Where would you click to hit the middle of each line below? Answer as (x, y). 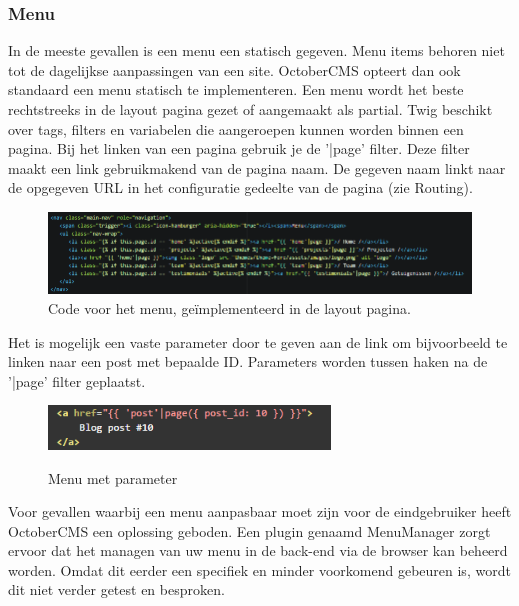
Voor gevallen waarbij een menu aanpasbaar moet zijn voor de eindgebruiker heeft (260, 511)
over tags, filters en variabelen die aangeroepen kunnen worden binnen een (236, 128)
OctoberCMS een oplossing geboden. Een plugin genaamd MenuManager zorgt (249, 530)
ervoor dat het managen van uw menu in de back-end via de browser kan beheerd (258, 550)
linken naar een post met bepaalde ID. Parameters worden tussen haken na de (248, 361)
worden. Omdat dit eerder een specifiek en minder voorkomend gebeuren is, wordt (259, 569)
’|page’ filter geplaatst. (77, 380)
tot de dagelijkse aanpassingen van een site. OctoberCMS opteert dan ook (234, 69)
